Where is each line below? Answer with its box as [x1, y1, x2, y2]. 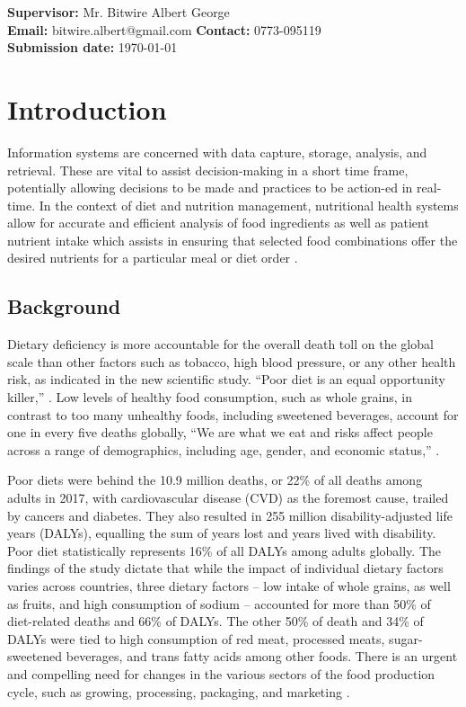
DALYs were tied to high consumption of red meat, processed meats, [7, 629, 385, 648]
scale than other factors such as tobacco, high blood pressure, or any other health [7, 352, 456, 371]
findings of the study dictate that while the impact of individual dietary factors [7, 559, 444, 577]
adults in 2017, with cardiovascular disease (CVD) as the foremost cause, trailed [7, 488, 449, 507]
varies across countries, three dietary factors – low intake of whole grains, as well [7, 576, 451, 595]
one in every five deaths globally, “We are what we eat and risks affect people [7, 423, 433, 442]
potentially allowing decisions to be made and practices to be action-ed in [7, 178, 413, 197]
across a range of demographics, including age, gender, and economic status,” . [7, 440, 440, 459]
